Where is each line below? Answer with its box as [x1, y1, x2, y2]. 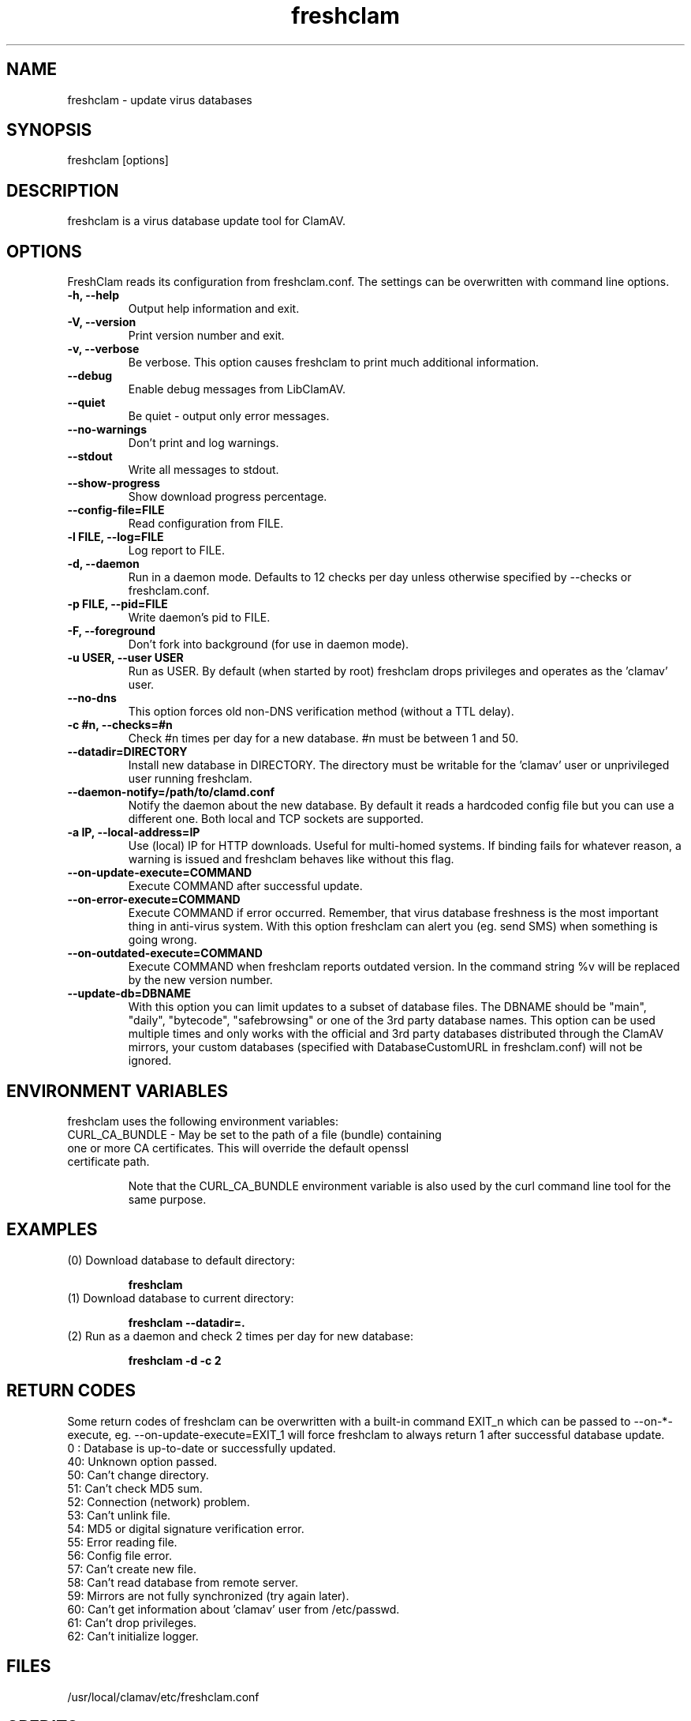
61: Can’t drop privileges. [67, 1615, 197, 1629]
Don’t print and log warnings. [128, 436, 279, 450]
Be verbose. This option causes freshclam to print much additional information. [128, 355, 540, 370]
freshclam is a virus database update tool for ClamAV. [67, 214, 346, 228]
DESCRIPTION [6, 180, 119, 201]
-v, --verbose [67, 342, 140, 356]
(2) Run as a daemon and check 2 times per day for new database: [67, 1328, 413, 1343]
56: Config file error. [67, 1548, 172, 1562]
